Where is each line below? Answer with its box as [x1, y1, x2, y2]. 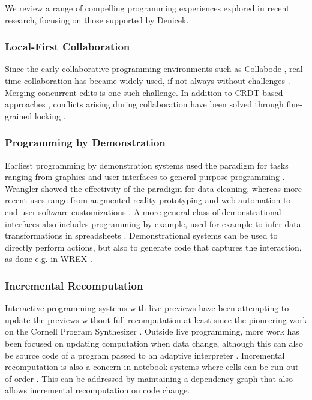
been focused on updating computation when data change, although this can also [5, 336, 303, 349]
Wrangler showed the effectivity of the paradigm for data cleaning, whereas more [5, 182, 302, 194]
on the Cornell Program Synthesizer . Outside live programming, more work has [5, 325, 299, 338]
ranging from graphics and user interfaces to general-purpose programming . [5, 170, 285, 183]
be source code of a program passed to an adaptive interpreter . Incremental [5, 348, 285, 361]
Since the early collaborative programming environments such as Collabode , [5, 62, 287, 75]
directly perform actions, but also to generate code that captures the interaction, [5, 240, 302, 253]
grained [5, 109, 32, 122]
